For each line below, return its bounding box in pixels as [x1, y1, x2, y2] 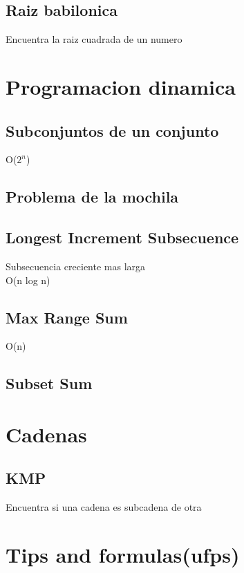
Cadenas [6, 420, 87, 448]
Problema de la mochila [6, 186, 179, 207]
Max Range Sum [6, 306, 128, 328]
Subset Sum [6, 373, 93, 394]
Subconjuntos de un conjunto [6, 120, 219, 141]
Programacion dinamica [6, 72, 236, 100]
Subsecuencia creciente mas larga [6, 259, 146, 273]
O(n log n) [6, 272, 50, 287]
